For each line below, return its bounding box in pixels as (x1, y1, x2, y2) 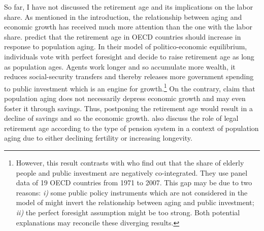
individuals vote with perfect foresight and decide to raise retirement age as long (4, 51, 254, 61)
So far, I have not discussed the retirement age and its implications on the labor (4, 2, 253, 12)
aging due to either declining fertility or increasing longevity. (4, 133, 192, 143)
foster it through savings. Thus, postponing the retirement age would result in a (4, 103, 253, 113)
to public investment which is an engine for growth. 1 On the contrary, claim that (4, 81, 255, 93)
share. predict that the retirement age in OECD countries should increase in (4, 31, 241, 42)
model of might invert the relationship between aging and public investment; (16, 197, 254, 208)
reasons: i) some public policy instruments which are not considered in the (16, 187, 248, 197)
